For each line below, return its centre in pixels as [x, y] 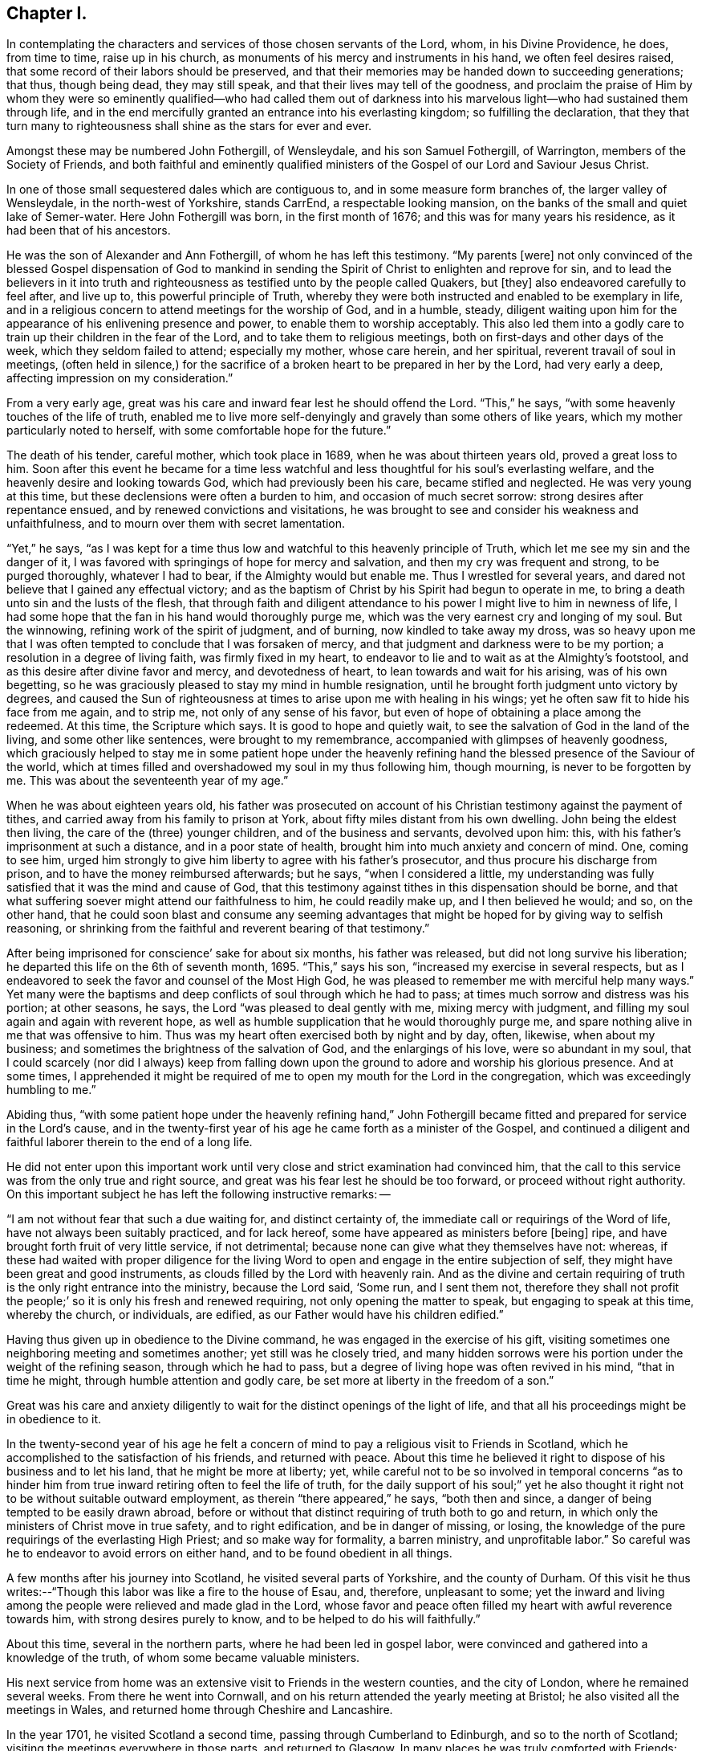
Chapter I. [47, 13]
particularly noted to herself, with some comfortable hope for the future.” [199, 431]
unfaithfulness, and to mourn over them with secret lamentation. [176, 524]
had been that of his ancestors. [89, 231]
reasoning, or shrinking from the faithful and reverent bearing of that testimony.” [218, 929]
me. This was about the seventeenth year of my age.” [148, 781]
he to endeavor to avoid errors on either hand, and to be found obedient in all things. [229, 1553]
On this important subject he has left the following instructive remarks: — [199, 1194]
